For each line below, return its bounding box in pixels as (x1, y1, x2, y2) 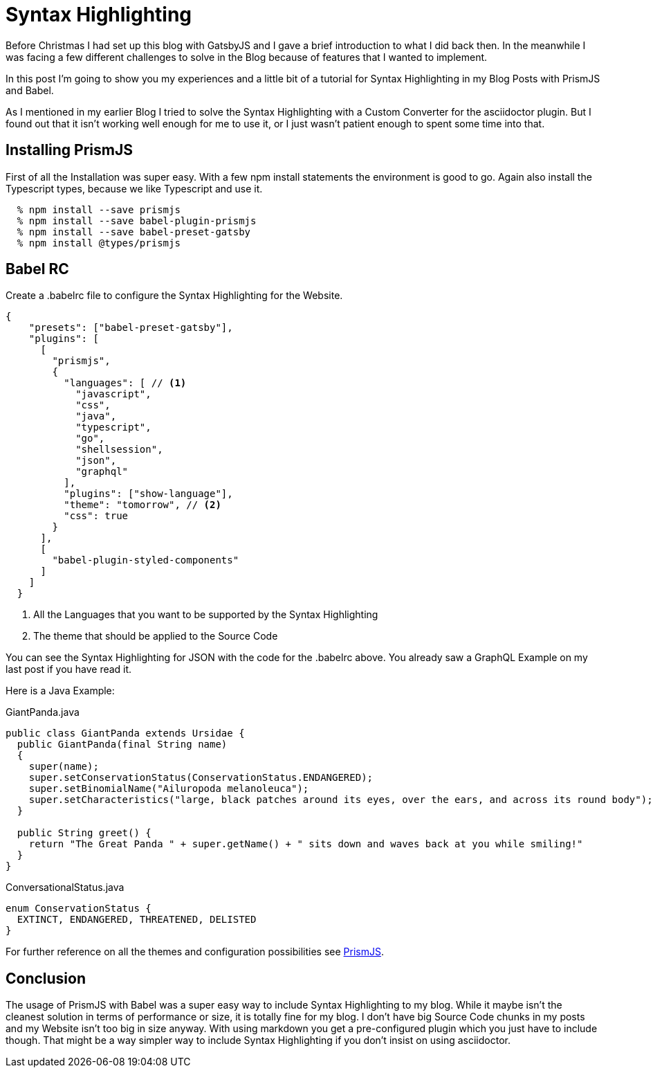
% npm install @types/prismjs (17, 237, 181, 249)
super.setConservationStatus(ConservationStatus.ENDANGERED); (28, 772, 374, 784)
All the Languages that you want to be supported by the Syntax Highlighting (33, 608, 378, 621)
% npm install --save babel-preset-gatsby (17, 226, 251, 237)
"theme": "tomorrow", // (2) (64, 499, 221, 511)
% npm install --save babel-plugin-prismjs (17, 215, 257, 226)
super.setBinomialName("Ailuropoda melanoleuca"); (28, 783, 309, 795)
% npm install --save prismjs (17, 204, 181, 215)
